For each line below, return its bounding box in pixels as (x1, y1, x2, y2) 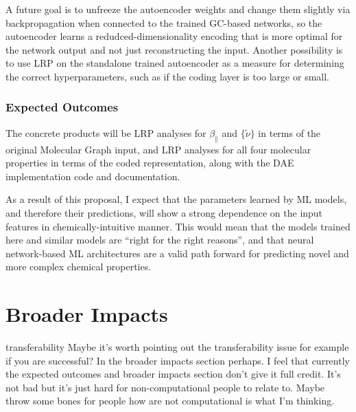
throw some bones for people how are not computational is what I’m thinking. (5, 393, 335, 408)
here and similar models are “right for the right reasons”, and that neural (5, 232, 314, 247)
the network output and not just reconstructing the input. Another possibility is (5, 42, 343, 56)
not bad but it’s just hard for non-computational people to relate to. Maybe (5, 380, 325, 394)
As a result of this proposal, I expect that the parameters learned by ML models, (5, 192, 347, 206)
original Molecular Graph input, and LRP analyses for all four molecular (5, 142, 311, 156)
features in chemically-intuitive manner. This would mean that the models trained (5, 219, 351, 233)
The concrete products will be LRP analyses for (5, 125, 206, 140)
